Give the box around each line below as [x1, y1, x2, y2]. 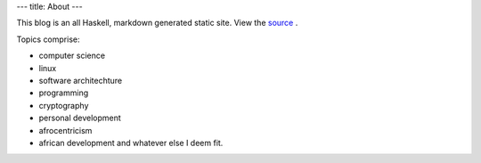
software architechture [38, 75, 123, 86]
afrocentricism [38, 125, 93, 135]
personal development [38, 112, 122, 124]
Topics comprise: [16, 34, 80, 45]
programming [38, 87, 89, 98]
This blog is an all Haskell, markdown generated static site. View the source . [16, 18, 298, 29]
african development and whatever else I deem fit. [38, 137, 224, 148]
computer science [38, 50, 106, 61]
